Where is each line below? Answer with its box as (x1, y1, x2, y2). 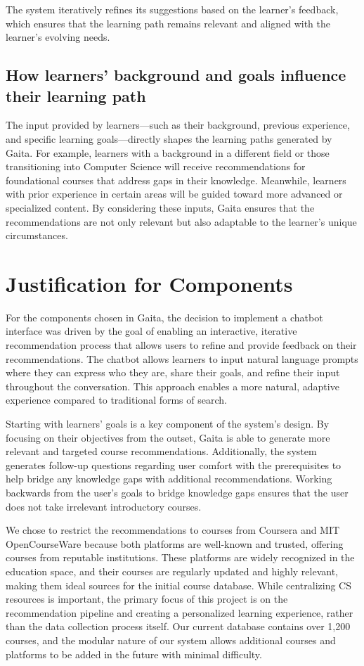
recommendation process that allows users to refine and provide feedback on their (6, 338, 357, 352)
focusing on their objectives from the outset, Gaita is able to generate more (6, 430, 330, 444)
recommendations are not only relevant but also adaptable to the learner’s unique (6, 214, 357, 229)
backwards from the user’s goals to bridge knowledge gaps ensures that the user (6, 485, 349, 499)
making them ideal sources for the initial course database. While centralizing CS (6, 577, 352, 592)
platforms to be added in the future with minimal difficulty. (6, 646, 262, 661)
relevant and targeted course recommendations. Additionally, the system (6, 444, 317, 459)
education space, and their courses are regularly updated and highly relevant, (6, 563, 339, 578)
